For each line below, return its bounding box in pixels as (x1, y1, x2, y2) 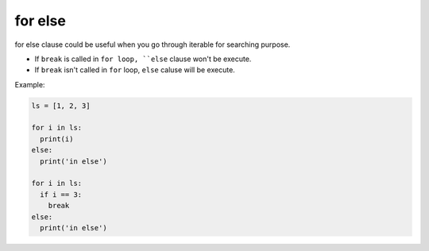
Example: (14, 79, 45, 89)
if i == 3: (40, 190, 83, 199)
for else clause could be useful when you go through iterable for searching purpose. (14, 40, 291, 49)
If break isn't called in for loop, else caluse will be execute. (34, 65, 236, 75)
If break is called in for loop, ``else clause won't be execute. (34, 54, 252, 64)
